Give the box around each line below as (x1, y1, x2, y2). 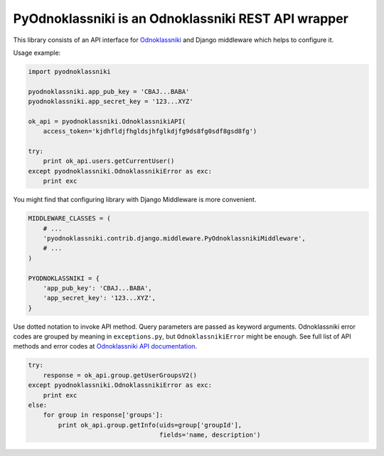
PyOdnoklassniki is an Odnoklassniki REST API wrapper (13, 11, 348, 26)
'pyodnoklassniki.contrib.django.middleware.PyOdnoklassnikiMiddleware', (43, 234, 306, 242)
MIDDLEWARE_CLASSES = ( (28, 214, 112, 223)
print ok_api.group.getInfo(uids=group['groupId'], (58, 420, 242, 429)
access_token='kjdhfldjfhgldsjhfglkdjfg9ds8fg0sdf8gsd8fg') (43, 127, 257, 135)
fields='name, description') (159, 431, 261, 439)
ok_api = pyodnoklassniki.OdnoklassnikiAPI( (28, 117, 186, 125)
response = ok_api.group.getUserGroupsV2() (43, 371, 197, 379)
